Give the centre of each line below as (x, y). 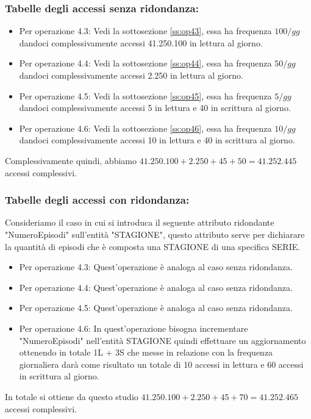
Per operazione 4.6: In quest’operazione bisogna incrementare (134, 328)
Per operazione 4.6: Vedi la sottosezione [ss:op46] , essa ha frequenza (145, 128)
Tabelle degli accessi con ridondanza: (97, 200)
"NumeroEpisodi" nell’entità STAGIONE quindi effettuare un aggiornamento (163, 340)
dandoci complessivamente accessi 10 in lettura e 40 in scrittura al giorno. (157, 140)
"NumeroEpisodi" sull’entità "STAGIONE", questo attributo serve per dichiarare (155, 234)
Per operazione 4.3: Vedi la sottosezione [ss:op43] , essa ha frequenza (145, 31)
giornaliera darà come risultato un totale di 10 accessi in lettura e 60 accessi (161, 364)
